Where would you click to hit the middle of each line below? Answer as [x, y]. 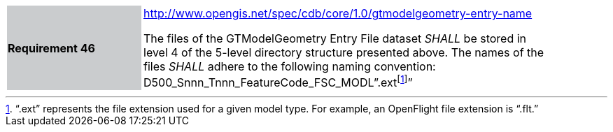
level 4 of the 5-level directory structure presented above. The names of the [344, 52]
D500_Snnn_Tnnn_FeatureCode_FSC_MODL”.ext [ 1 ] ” [278, 82]
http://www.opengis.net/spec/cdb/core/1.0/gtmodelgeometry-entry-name [338, 13]
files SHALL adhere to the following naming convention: [290, 66]
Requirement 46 [51, 48]
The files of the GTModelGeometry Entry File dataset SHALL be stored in [335, 38]
